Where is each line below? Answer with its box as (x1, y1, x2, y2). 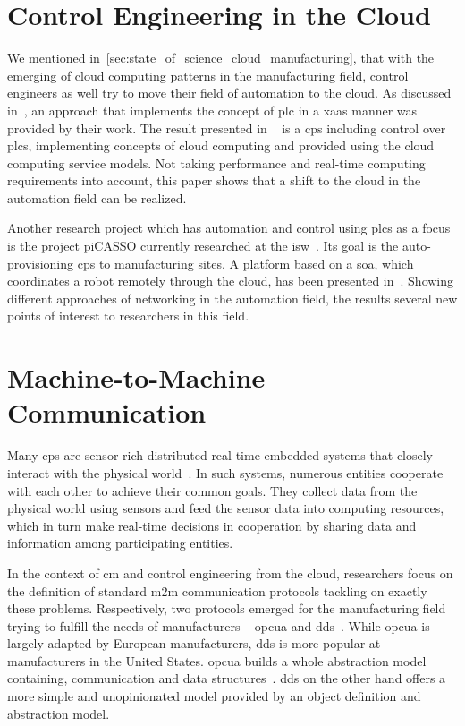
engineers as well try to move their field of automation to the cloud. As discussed (7, 83, 452, 102)
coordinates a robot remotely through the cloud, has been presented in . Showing (7, 271, 454, 290)
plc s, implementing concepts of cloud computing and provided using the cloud (7, 136, 435, 155)
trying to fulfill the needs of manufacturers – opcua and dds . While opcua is (7, 616, 430, 635)
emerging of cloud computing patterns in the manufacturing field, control (7, 65, 409, 84)
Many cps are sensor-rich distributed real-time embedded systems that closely (7, 446, 434, 465)
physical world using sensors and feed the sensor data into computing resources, (7, 499, 444, 517)
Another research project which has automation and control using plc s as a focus (7, 218, 451, 237)
